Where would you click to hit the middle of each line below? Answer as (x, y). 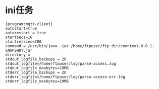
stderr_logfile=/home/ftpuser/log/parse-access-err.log (65, 77)
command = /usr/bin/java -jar (37, 46)
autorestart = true (26, 33)
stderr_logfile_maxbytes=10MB (37, 81)
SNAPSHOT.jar (19, 50)
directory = (18, 55)
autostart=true (21, 28)
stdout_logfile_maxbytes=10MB (37, 68)
